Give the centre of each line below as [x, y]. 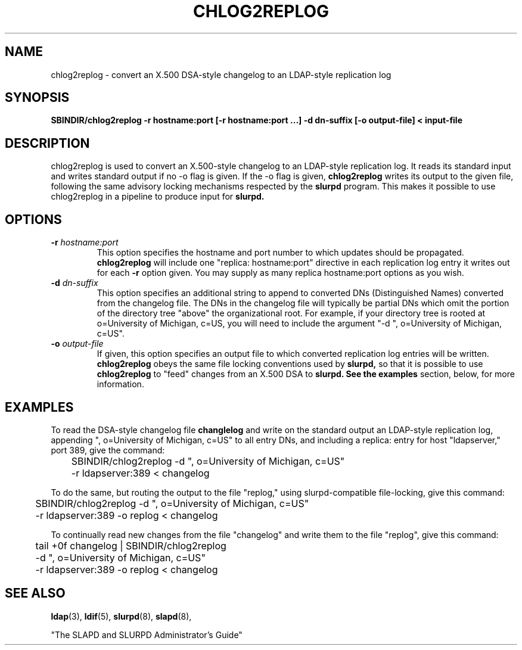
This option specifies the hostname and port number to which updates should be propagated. [280, 253]
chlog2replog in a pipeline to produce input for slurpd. [158, 197]
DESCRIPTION [47, 143]
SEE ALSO [35, 593]
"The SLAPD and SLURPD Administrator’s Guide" [147, 635]
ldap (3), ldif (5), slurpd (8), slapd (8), [121, 616]
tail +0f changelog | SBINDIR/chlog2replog [131, 545]
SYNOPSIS [37, 98]
